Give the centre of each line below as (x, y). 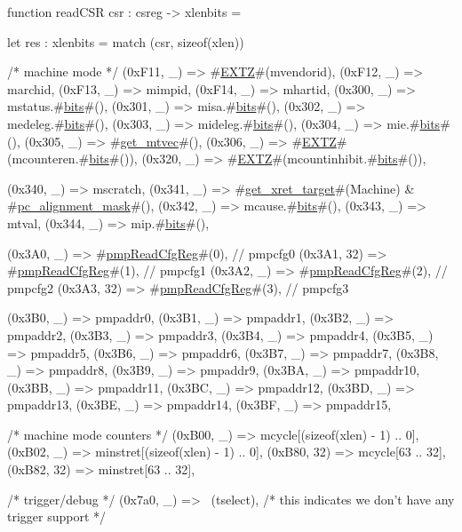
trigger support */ (57, 516)
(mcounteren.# (48, 159)
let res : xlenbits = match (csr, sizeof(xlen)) (126, 41)
